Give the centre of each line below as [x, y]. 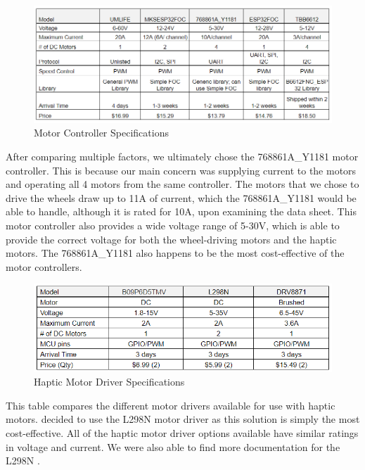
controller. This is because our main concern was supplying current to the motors [181, 170]
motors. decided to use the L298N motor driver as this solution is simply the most [183, 419]
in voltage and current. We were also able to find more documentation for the [173, 446]
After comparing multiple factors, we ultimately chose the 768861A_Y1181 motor [182, 157]
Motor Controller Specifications [101, 133]
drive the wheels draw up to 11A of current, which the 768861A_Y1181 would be [181, 197]
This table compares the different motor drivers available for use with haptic [171, 405]
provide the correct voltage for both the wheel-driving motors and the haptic [171, 239]
